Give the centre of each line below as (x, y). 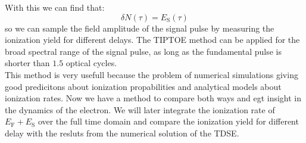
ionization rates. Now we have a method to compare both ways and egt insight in (153, 98)
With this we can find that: (55, 7)
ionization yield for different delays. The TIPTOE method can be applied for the (152, 40)
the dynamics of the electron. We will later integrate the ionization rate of (140, 109)
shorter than (27, 63)
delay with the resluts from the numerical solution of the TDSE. (122, 133)
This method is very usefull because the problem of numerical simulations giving (152, 74)
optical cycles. (91, 63)
